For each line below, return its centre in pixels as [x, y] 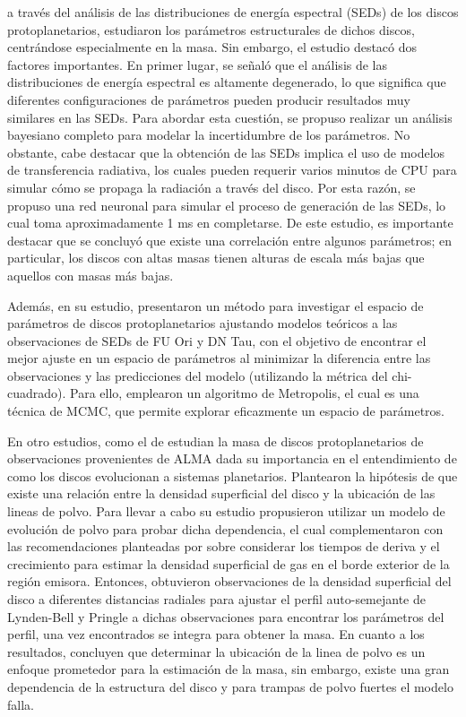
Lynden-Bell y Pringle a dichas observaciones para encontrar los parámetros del [226, 616]
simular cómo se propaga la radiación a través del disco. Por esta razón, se [211, 187]
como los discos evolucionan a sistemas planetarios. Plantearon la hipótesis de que [233, 475]
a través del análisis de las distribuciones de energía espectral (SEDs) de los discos [233, 12]
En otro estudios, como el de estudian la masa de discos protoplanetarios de [216, 441]
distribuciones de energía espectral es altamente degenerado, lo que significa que [227, 82]
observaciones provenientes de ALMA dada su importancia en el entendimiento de [232, 458]
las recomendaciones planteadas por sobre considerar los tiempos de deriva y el [224, 546]
